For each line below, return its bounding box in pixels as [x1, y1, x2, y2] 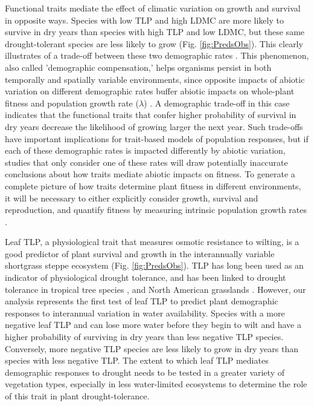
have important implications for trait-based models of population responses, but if [5, 132, 309, 145]
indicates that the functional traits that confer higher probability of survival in [5, 108, 296, 121]
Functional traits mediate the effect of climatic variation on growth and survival [5, 2, 301, 14]
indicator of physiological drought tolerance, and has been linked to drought [5, 271, 286, 284]
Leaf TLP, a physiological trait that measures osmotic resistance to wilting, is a [5, 235, 300, 248]
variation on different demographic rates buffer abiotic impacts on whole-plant [5, 85, 295, 97]
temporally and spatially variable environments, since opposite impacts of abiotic [5, 73, 305, 85]
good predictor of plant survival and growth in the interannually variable [5, 247, 275, 260]
